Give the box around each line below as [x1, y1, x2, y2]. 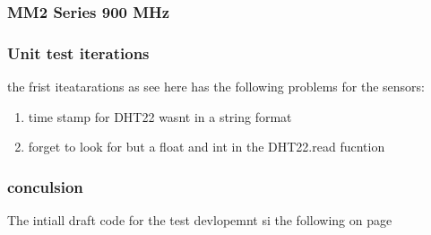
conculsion [7, 175, 83, 197]
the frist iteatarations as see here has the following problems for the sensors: [7, 77, 426, 96]
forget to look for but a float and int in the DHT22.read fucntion [28, 137, 385, 156]
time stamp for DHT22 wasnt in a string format [28, 107, 292, 126]
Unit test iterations [7, 41, 150, 64]
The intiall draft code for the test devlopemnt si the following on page [7, 211, 392, 230]
